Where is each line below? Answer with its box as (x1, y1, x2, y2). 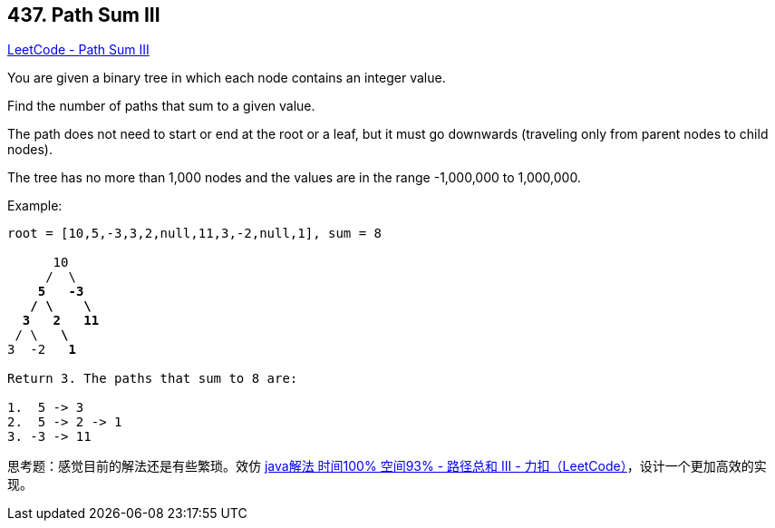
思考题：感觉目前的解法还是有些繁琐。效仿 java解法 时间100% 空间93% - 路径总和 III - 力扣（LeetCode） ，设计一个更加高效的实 (7, 458, 767, 474)
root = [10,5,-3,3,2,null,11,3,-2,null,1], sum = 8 (7, 226, 383, 241)
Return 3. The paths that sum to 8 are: (7, 371, 298, 386)
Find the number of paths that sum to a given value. (7, 98, 315, 114)
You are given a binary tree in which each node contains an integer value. (7, 70, 446, 86)
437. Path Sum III (7, 4, 160, 26)
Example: (7, 198, 63, 214)
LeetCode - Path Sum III (7, 42, 150, 58)
